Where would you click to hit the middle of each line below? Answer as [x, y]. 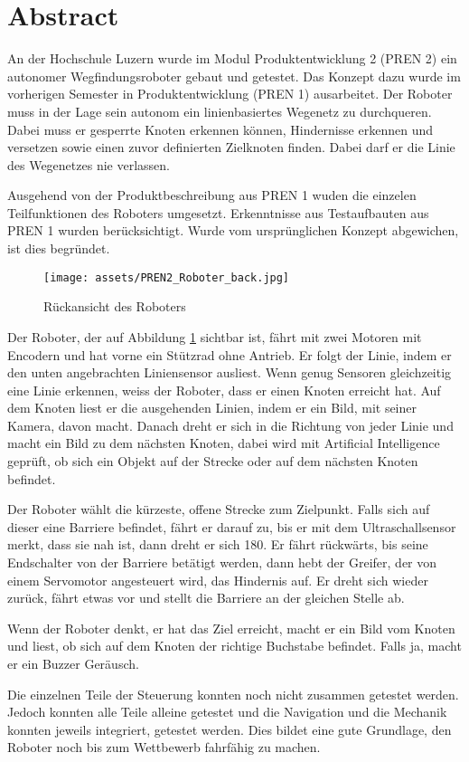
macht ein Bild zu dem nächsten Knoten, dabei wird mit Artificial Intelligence [224, 443]
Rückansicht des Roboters [115, 306]
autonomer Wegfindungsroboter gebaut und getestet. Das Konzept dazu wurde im [234, 76]
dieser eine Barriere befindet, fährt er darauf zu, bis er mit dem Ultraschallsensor [232, 526]
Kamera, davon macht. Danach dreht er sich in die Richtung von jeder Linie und [230, 425]
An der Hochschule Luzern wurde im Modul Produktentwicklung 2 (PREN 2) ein [232, 58]
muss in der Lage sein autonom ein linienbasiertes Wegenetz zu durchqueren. [220, 111]
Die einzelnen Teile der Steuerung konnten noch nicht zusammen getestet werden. [233, 694]
